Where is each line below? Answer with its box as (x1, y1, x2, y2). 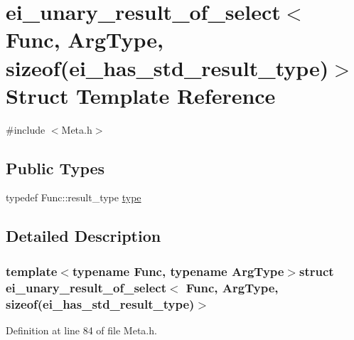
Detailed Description (6, 225, 161, 247)
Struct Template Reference (6, 80, 276, 110)
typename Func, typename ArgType (72, 262, 284, 280)
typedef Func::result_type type (6, 190, 141, 205)
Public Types (6, 156, 105, 179)
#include (6, 122, 45, 137)
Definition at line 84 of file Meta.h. (6, 322, 157, 337)
